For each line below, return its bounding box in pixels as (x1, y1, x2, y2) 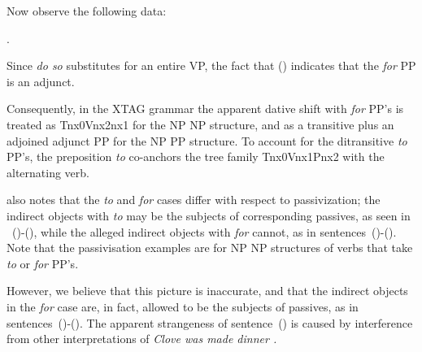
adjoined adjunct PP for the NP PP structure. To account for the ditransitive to (7, 132, 407, 149)
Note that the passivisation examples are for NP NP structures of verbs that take (7, 239, 413, 256)
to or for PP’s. (7, 254, 79, 272)
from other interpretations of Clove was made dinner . (7, 330, 277, 347)
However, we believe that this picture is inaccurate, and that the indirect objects (7, 282, 408, 299)
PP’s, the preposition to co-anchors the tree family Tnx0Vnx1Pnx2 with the (7, 148, 385, 165)
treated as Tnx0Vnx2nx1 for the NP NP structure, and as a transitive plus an (7, 115, 394, 133)
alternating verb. (7, 163, 89, 180)
